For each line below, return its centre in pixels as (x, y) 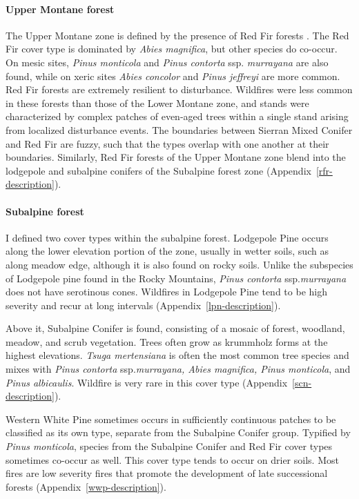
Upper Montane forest (60, 9)
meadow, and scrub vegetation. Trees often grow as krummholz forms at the (167, 341)
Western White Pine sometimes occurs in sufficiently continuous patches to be (171, 419)
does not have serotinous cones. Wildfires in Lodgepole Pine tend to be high (166, 292)
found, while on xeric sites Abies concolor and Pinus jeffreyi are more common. (173, 76)
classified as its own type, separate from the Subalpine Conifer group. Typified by (178, 432)
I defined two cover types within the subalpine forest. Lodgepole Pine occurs (167, 237)
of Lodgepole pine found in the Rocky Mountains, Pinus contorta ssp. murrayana (176, 278)
